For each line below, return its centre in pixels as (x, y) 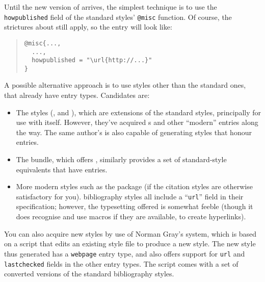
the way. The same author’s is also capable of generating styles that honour (134, 132)
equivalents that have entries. (62, 169)
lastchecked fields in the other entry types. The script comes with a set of (121, 263)
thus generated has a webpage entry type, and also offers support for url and (125, 253)
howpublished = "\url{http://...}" (92, 60)
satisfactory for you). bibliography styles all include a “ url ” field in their (130, 196)
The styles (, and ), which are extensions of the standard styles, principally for (138, 112)
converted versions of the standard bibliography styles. (89, 274)
